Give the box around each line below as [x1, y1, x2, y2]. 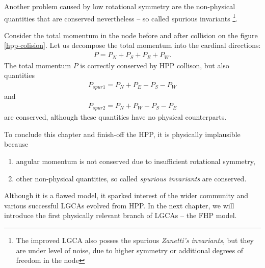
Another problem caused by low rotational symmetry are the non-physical [4, 1, 235, 11]
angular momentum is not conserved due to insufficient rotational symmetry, [16, 156, 255, 167]
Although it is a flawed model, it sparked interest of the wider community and [4, 190, 249, 201]
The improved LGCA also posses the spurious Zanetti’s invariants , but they [16, 235, 254, 246]
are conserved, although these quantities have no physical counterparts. [4, 112, 227, 122]
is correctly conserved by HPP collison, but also [80, 60, 229, 70]
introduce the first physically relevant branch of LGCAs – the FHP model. [4, 210, 237, 221]
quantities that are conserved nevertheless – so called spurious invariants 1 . [4, 11, 238, 23]
